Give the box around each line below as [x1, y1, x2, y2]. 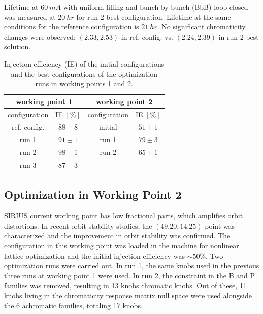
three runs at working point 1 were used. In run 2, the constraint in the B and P [4, 270, 255, 280]
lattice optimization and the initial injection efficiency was [4, 250, 185, 261]
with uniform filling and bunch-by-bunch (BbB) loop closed [63, 2, 248, 12]
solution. [4, 41, 31, 52]
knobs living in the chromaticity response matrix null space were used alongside [4, 290, 252, 301]
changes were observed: [4, 31, 76, 42]
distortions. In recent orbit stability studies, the [4, 220, 152, 231]
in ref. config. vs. [121, 31, 173, 42]
